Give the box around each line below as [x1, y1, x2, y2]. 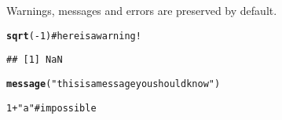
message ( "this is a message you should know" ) [6, 78, 221, 89]
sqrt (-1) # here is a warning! [6, 30, 141, 42]
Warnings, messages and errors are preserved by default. [6, 2, 277, 18]
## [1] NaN [6, 54, 63, 66]
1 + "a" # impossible [6, 102, 97, 114]
